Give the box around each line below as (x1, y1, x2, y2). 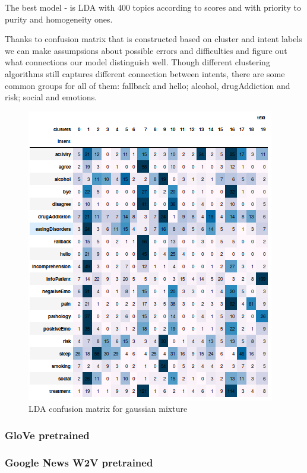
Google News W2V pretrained (5, 455, 153, 469)
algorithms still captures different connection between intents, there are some (5, 67, 285, 80)
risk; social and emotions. (5, 91, 97, 103)
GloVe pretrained (5, 427, 90, 442)
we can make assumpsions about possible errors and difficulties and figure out (5, 44, 287, 56)
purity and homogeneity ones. (5, 12, 113, 25)
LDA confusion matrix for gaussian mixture (29, 402, 188, 415)
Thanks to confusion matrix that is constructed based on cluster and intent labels (5, 33, 302, 45)
